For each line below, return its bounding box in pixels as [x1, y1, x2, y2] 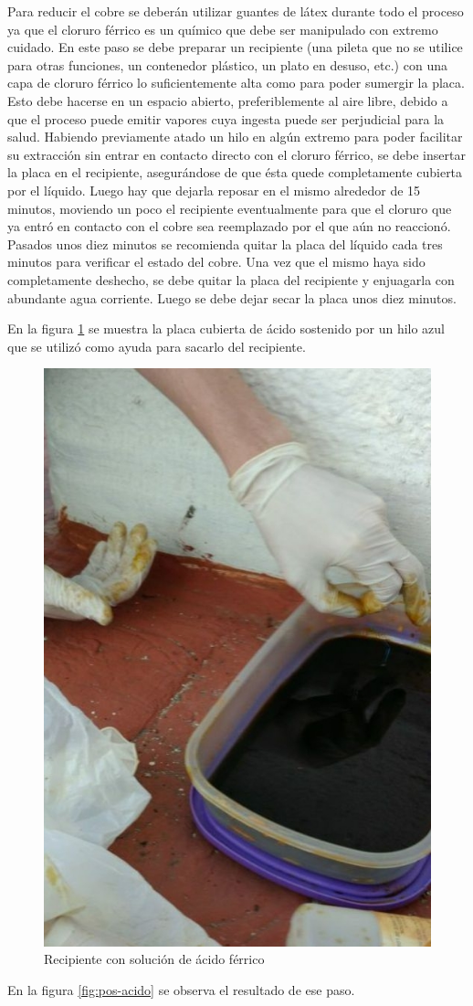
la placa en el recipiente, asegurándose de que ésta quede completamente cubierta [7, 163, 463, 182]
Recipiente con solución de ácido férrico [44, 949, 265, 969]
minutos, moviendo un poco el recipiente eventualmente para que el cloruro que [7, 198, 452, 217]
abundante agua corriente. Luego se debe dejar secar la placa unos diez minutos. [7, 288, 457, 307]
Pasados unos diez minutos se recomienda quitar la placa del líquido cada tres [7, 234, 443, 253]
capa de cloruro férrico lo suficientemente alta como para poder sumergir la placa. [7, 73, 465, 92]
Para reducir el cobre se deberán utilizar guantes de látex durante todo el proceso [7, 2, 464, 20]
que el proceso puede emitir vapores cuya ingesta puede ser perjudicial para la [7, 109, 445, 128]
